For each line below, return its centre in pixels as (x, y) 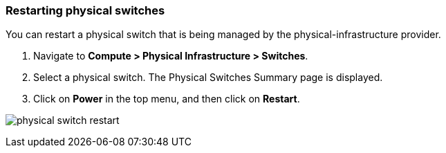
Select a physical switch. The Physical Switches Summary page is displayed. (208, 78)
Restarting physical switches (85, 10)
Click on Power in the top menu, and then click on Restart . (167, 99)
